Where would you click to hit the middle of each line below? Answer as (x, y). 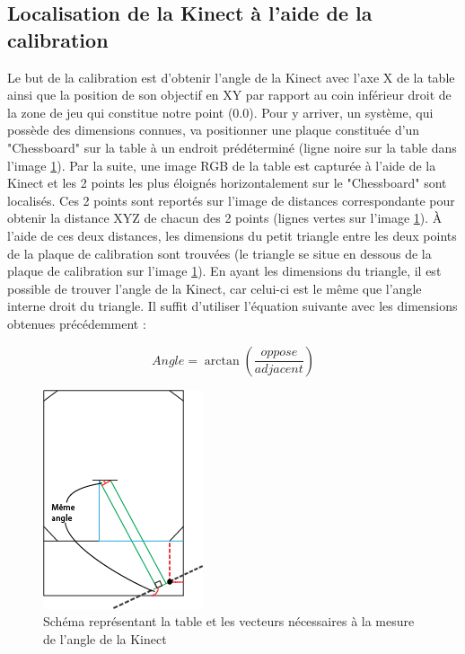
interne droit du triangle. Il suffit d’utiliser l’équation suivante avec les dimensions (232, 306)
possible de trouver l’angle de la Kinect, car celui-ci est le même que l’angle (215, 288)
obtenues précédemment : (77, 323)
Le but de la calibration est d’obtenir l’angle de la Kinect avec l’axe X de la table (231, 77)
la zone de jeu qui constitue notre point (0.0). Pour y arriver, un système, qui (220, 112)
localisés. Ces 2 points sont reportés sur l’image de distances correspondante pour (231, 200)
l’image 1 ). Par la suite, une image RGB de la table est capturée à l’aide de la (222, 165)
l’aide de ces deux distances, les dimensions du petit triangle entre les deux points (232, 235)
